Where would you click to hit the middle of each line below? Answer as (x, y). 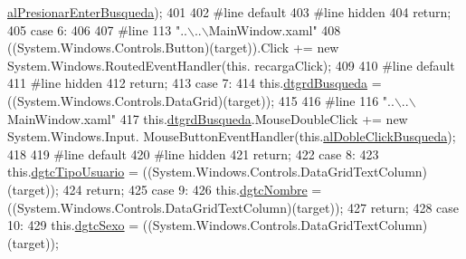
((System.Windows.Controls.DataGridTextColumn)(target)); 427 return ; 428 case (233, 207)
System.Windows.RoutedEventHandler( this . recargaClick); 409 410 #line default (231, 65)
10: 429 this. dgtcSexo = (73, 225)
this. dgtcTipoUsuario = (73, 172)
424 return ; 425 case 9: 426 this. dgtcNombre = (192, 189)
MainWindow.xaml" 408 (275, 29)
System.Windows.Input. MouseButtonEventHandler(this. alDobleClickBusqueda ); (232, 136)
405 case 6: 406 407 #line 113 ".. (97, 29)
